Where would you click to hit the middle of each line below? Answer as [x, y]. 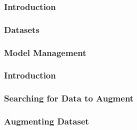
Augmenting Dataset [46, 121]
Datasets [22, 29]
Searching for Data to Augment [69, 98]
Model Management [45, 52]
